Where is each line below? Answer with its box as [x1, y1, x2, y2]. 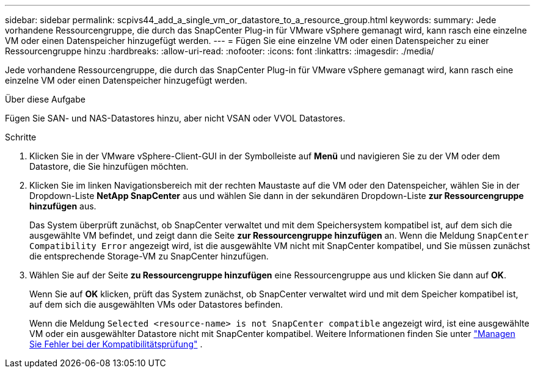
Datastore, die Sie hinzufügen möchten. [29, 161, 189, 172]
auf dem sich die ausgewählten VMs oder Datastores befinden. [29, 299, 283, 310]
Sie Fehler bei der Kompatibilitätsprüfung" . [29, 339, 203, 349]
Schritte [5, 132, 37, 142]
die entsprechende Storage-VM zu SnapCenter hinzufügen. [29, 251, 269, 261]
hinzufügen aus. [29, 201, 96, 211]
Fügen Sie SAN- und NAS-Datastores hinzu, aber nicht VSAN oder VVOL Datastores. [5, 113, 346, 123]
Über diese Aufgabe [5, 94, 86, 104]
